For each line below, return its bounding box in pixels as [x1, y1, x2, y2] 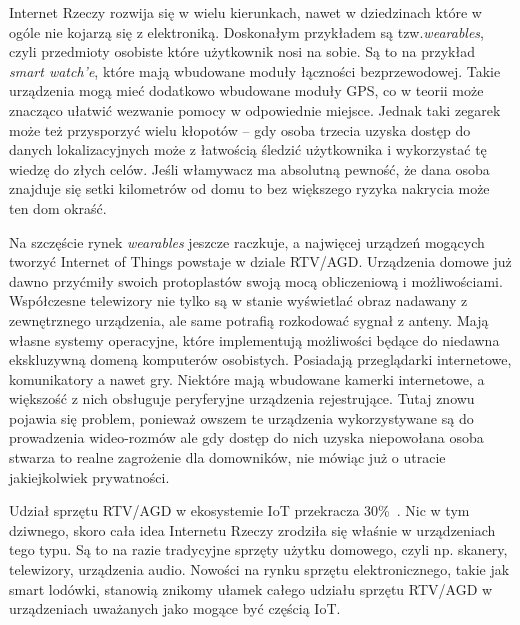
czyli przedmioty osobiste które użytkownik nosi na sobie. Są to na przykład [9, 41, 475, 62]
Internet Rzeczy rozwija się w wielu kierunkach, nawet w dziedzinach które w [9, 2, 482, 22]
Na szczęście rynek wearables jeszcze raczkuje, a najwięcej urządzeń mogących [9, 231, 485, 252]
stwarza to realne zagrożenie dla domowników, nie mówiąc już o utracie [9, 447, 446, 468]
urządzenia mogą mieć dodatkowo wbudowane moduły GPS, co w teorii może [9, 80, 484, 101]
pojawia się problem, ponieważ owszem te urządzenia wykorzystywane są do [9, 407, 474, 428]
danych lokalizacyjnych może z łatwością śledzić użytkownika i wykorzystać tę [9, 139, 487, 160]
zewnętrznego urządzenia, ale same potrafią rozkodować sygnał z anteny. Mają [9, 309, 489, 330]
